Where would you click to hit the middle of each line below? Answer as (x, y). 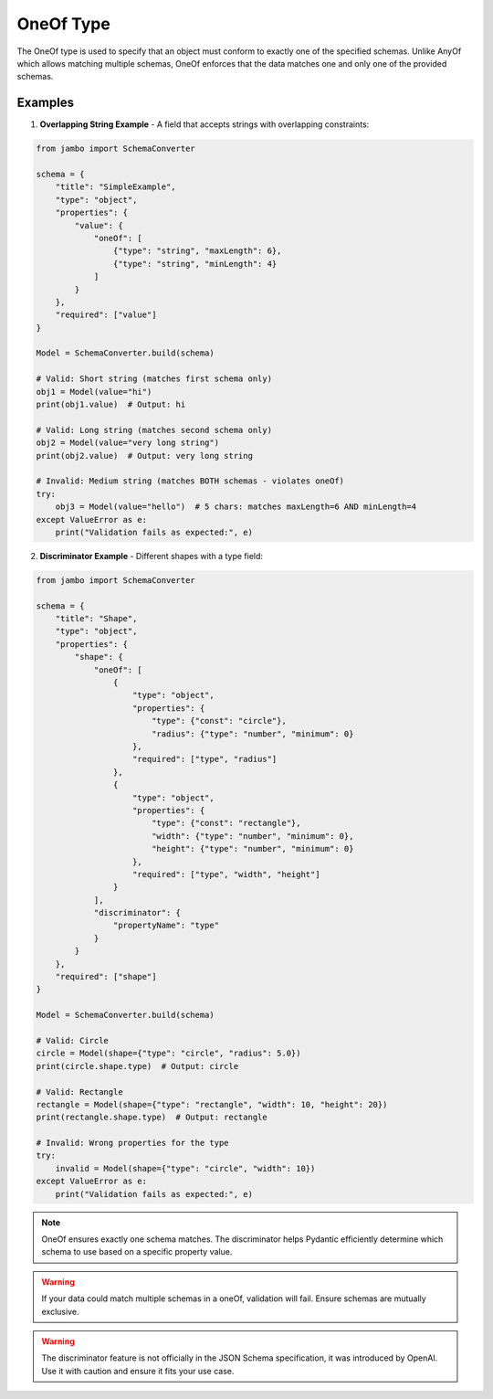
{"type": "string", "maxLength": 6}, (197, 251)
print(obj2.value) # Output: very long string (144, 456)
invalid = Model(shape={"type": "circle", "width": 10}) (185, 1168)
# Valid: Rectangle (79, 1092)
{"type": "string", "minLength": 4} (195, 264)
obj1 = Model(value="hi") (94, 392)
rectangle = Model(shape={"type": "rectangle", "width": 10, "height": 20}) (212, 1104)
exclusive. (60, 1311)
